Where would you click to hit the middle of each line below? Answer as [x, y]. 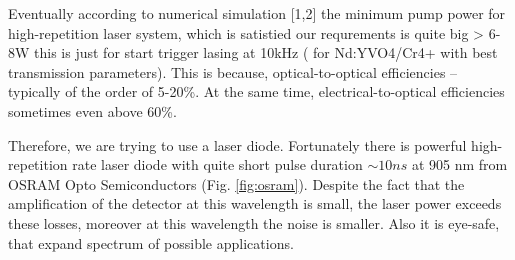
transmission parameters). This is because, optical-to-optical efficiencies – [233, 71]
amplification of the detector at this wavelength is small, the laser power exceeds [255, 203]
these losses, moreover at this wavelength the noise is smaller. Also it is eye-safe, [254, 222]
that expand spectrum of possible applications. [151, 242]
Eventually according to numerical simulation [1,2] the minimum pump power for [257, 13]
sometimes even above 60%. [92, 110]
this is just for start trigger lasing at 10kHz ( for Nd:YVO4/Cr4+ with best [266, 52]
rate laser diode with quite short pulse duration [217, 164]
